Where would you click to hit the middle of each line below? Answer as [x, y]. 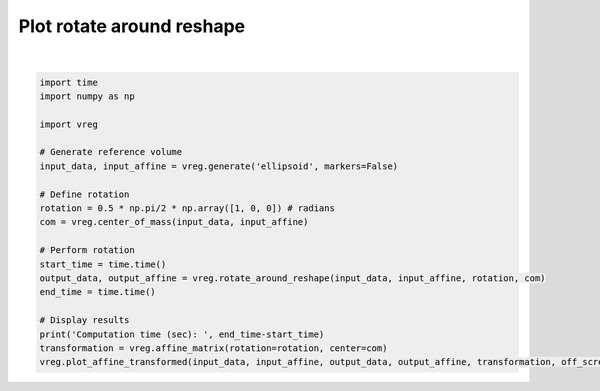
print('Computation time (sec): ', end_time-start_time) [182, 334]
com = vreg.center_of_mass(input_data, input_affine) [174, 222]
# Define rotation [84, 194]
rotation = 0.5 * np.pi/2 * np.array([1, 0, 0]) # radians [187, 208]
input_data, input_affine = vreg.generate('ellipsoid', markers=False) [219, 166]
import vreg [69, 124]
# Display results [84, 320]
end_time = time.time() [98, 292]
